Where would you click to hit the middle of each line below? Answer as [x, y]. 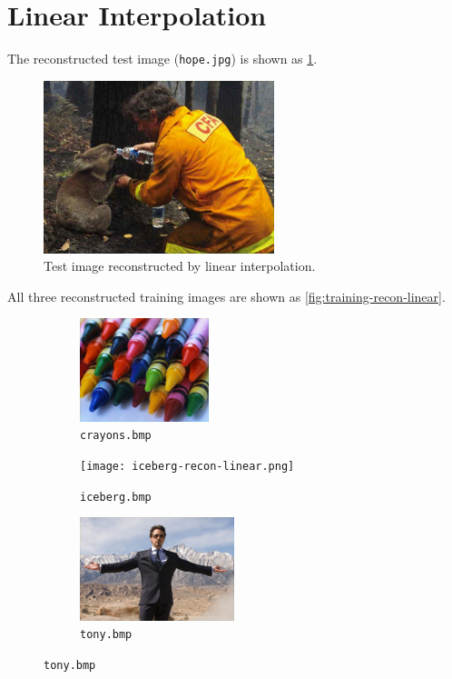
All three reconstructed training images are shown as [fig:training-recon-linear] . [226, 296]
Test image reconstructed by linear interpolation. [180, 266]
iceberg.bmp [116, 497]
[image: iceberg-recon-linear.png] [187, 467]
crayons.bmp [116, 436]
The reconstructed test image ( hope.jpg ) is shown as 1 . [162, 59]
